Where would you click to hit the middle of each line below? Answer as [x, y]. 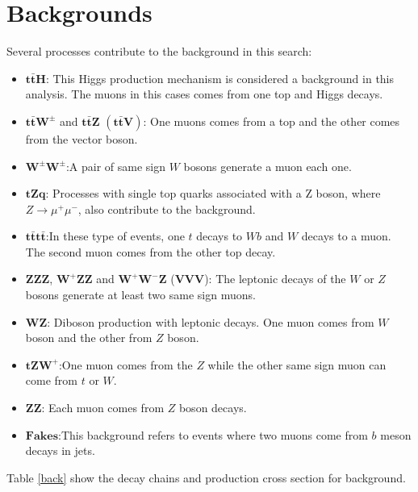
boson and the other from [89, 338]
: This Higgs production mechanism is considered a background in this [220, 78]
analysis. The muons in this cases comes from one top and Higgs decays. [204, 94]
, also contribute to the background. [167, 208]
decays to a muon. [346, 236]
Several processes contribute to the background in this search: [159, 51]
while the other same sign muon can [297, 364]
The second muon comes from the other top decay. [150, 251]
